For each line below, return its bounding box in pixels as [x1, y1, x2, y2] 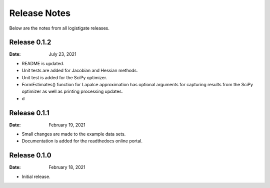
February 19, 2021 [48, 122, 85, 128]
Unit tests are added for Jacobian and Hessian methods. [21, 68, 138, 74]
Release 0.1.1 [9, 108, 49, 117]
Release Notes [9, 8, 71, 19]
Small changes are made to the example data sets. [21, 131, 126, 137]
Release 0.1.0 [9, 151, 52, 160]
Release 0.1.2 [9, 38, 51, 47]
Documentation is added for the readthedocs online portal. [21, 138, 142, 144]
